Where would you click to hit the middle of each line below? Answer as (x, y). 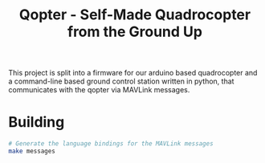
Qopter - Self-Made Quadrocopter (135, 15)
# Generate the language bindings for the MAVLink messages (111, 144)
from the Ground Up (135, 32)
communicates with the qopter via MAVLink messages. (99, 90)
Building (37, 122)
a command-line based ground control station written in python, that (121, 81)
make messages (32, 151)
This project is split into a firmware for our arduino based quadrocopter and (133, 73)
